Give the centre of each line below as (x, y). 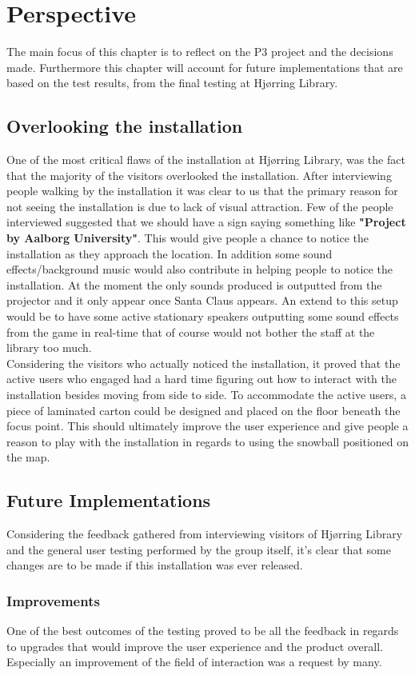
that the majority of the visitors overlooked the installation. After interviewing (199, 175)
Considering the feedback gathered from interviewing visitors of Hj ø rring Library (205, 534)
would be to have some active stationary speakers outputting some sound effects (203, 316)
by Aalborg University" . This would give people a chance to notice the (188, 238)
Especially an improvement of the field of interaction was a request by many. (194, 662)
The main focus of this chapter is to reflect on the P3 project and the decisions (200, 52)
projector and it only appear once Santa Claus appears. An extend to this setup (202, 300)
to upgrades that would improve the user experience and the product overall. (195, 646)
